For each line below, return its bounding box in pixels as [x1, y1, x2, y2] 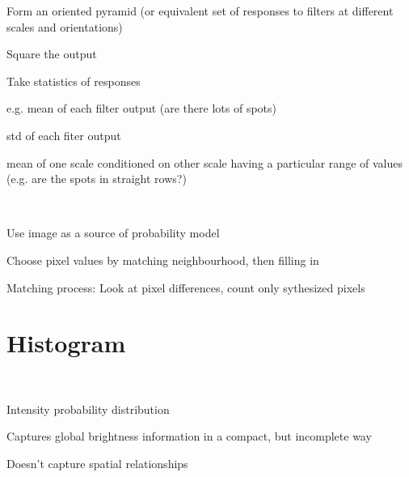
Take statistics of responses [6, 72, 141, 89]
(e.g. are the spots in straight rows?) [6, 170, 187, 187]
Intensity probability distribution [6, 400, 170, 417]
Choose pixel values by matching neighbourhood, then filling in [6, 251, 319, 268]
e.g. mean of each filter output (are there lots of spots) [6, 100, 276, 117]
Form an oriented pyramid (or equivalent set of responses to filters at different [6, 2, 394, 19]
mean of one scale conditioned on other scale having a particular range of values [6, 154, 403, 171]
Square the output [6, 45, 97, 62]
